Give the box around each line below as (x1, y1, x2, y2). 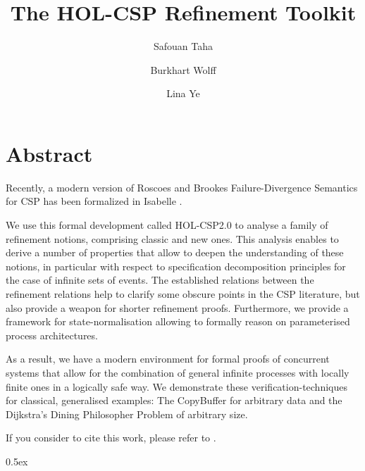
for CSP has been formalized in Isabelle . (6, 194, 182, 208)
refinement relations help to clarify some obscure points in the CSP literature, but (6, 287, 360, 301)
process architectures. (6, 327, 98, 342)
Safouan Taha (153, 39, 214, 54)
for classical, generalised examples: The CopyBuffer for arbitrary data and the (6, 393, 342, 408)
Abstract (6, 139, 93, 168)
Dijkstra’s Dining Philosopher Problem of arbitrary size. (6, 406, 248, 421)
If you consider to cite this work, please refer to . (6, 430, 216, 445)
